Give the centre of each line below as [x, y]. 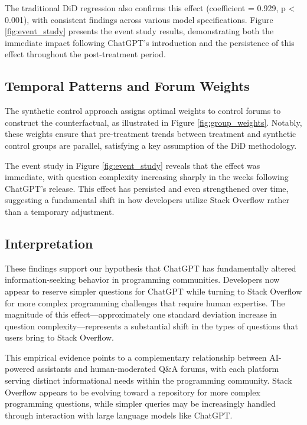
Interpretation [49, 243]
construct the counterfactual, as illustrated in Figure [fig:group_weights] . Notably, [153, 122]
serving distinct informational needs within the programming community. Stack [148, 380]
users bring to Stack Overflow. [59, 337]
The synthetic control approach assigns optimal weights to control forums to [143, 111]
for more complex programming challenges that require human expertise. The [145, 303]
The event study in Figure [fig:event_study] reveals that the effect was [133, 165]
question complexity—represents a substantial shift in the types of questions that [151, 326]
